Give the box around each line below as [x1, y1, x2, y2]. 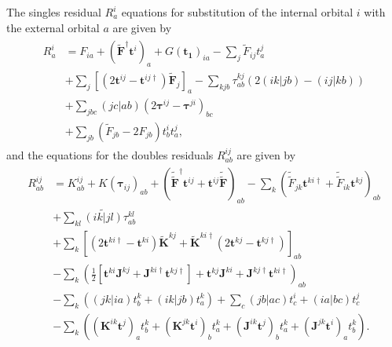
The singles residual [6, 4, 101, 20]
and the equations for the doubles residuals [6, 146, 214, 163]
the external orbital [6, 19, 100, 35]
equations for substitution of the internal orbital [121, 4, 354, 20]
